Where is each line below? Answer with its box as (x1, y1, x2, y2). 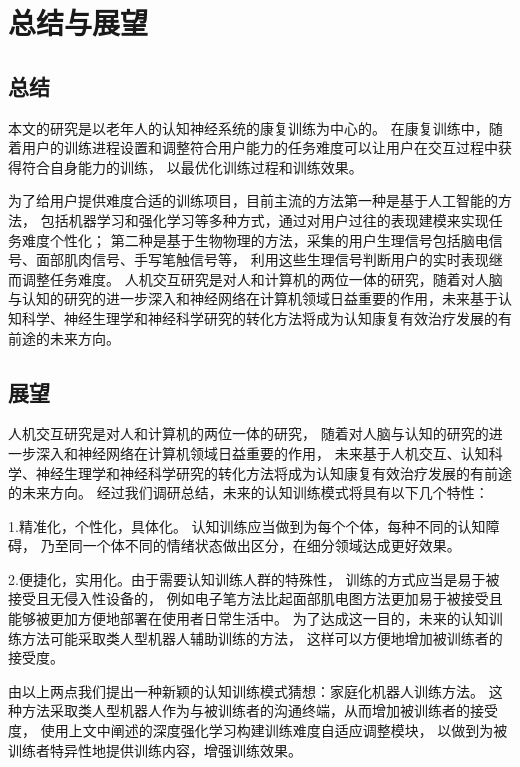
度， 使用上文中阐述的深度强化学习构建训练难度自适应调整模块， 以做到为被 (8, 720, 508, 741)
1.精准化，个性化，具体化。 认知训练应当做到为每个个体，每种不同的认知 (8, 515, 486, 536)
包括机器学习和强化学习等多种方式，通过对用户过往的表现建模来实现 (40, 209, 489, 230)
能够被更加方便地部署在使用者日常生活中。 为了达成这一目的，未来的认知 (8, 608, 489, 629)
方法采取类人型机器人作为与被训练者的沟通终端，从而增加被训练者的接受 (21, 700, 498, 721)
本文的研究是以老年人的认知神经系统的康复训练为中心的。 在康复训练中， (8, 117, 489, 138)
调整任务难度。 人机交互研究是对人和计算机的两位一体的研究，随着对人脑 (21, 268, 503, 289)
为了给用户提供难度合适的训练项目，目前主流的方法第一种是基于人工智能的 (8, 190, 498, 211)
